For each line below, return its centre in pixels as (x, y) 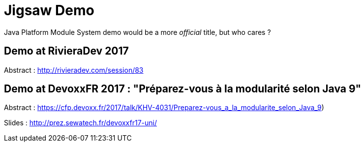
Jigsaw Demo (49, 10)
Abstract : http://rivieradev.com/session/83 (74, 70)
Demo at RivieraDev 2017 (66, 51)
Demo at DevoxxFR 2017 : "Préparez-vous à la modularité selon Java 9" (183, 89)
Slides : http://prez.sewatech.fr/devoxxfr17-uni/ (81, 123)
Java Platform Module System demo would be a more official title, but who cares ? (137, 32)
